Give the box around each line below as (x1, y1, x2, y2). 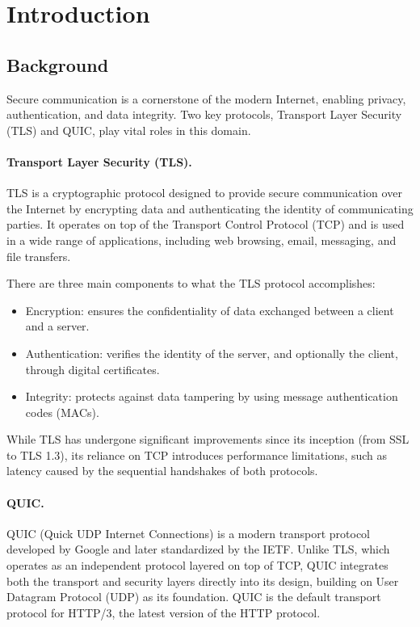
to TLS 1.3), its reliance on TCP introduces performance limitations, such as (6, 446, 388, 463)
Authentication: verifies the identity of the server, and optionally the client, (25, 344, 398, 361)
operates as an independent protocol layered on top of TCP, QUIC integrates (6, 557, 388, 574)
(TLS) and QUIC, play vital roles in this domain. (6, 121, 251, 138)
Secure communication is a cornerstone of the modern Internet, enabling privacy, (6, 90, 406, 107)
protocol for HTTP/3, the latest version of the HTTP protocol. (6, 604, 321, 621)
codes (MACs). (25, 403, 99, 420)
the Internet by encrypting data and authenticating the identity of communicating (6, 200, 414, 217)
